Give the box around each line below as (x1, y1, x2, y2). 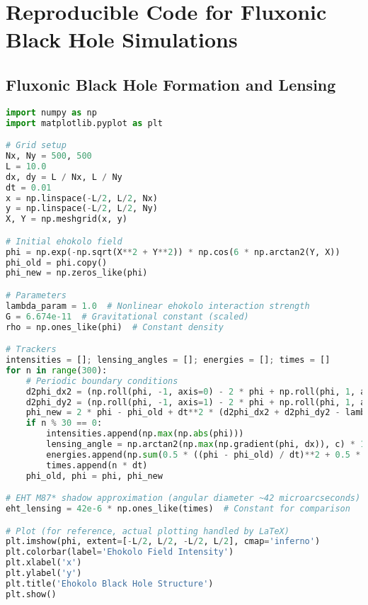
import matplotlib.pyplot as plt (6, 118, 163, 128)
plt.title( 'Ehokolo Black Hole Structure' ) (6, 578, 214, 589)
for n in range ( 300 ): (6, 365, 108, 375)
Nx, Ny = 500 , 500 (6, 151, 92, 162)
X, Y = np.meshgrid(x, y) (6, 214, 127, 225)
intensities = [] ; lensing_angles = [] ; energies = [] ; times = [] (6, 355, 330, 366)
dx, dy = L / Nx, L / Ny (6, 171, 122, 182)
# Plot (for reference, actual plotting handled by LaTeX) (6, 526, 289, 536)
